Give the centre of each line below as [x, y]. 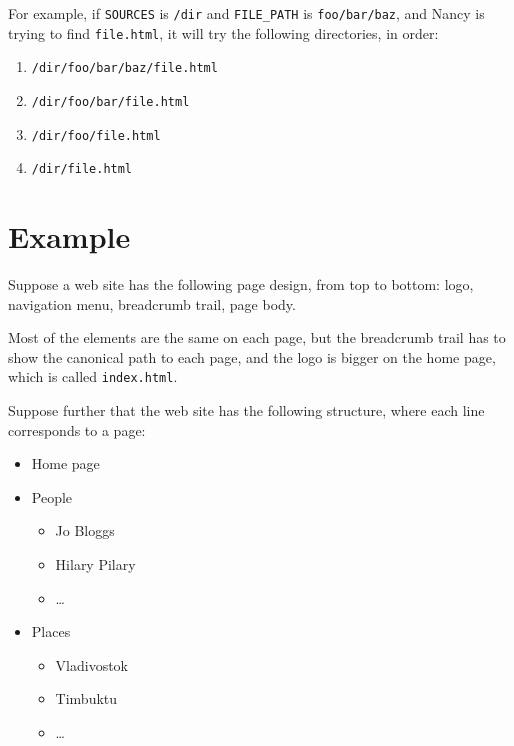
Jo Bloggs [85, 530]
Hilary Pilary [95, 564]
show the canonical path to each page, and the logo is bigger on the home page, [252, 356]
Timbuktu [86, 698]
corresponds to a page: [77, 429]
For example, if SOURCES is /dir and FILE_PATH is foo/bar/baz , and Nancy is [246, 13]
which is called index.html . [93, 376]
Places [51, 631]
